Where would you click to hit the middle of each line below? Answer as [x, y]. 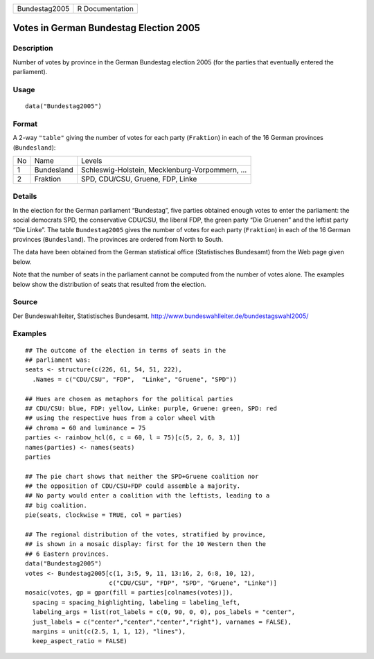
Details [25, 196]
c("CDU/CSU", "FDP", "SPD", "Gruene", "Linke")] [193, 583]
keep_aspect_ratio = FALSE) [80, 641]
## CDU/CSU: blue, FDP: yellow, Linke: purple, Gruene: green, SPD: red [151, 408]
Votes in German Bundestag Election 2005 [107, 28]
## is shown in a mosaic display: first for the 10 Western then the [146, 544]
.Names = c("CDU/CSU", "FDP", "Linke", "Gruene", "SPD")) [134, 379]
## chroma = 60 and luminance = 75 [86, 428]
